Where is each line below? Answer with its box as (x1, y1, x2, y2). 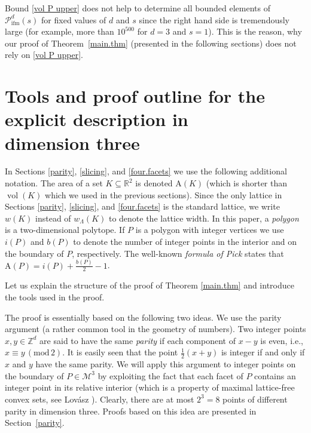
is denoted (135, 177, 173, 189)
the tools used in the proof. (5, 290, 105, 303)
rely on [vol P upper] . (5, 48, 83, 61)
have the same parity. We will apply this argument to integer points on (35, 358, 296, 370)
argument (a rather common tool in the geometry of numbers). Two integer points (5, 323, 306, 335)
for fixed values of (41, 13, 106, 26)
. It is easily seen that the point (62, 346, 178, 358)
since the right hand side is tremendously (139, 13, 290, 26)
